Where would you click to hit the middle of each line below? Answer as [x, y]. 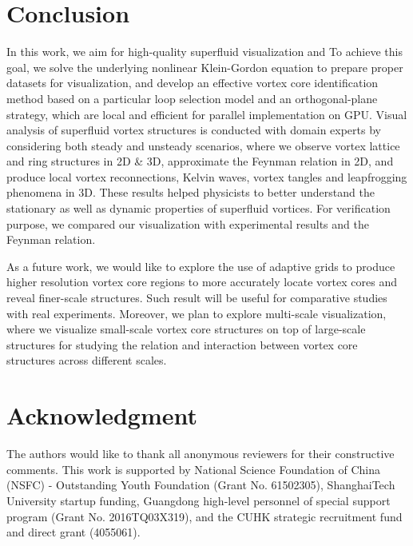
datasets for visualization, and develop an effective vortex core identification [193, 83]
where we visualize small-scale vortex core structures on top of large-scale [186, 329]
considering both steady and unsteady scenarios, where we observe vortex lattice [203, 145]
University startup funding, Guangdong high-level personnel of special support [199, 500]
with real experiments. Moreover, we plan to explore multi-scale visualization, [197, 313]
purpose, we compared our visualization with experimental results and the [188, 223]
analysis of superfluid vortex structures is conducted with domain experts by [194, 130]
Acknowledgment [102, 415]
